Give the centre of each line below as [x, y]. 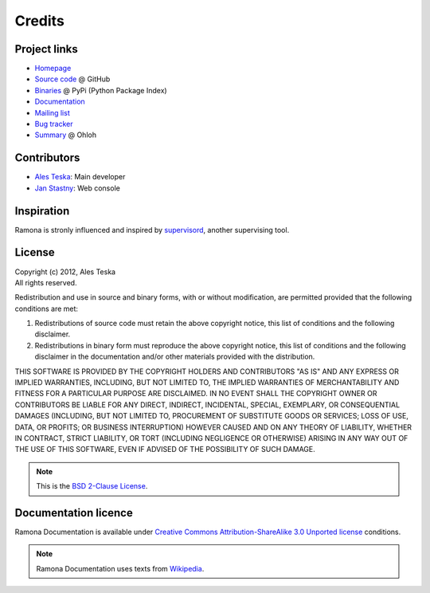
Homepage [53, 69]
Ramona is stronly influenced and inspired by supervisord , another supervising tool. [152, 230]
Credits [40, 21]
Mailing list [53, 112]
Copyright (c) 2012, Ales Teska [65, 272]
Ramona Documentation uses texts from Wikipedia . [120, 568]
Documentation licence [74, 513]
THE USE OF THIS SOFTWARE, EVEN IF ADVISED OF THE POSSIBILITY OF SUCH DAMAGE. [165, 450]
